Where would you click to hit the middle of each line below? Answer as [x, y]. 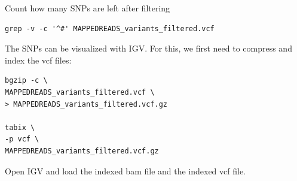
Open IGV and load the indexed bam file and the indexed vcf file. [125, 171]
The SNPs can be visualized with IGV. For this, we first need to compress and [148, 48]
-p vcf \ [22, 139]
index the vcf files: [38, 60]
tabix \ [20, 127]
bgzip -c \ [26, 81]
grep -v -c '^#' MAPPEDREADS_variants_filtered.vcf [110, 28]
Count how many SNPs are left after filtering [88, 8]
